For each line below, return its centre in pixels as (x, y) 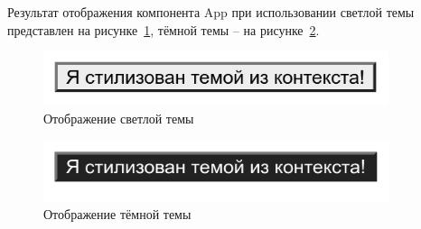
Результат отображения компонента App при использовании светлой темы (211, 12)
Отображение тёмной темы (117, 214)
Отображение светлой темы (119, 118)
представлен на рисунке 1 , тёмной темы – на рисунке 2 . (164, 29)
